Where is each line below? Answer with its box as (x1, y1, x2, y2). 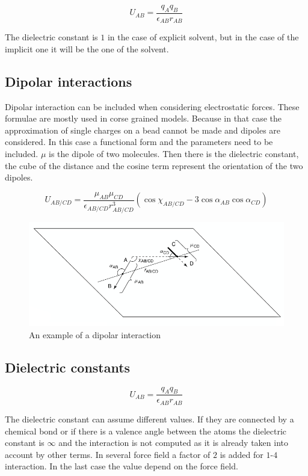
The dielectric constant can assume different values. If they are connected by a (5, 412, 294, 425)
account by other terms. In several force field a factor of (5, 448, 211, 460)
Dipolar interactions (5, 72, 132, 90)
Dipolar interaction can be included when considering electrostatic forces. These (5, 100, 300, 113)
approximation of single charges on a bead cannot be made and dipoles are (5, 123, 281, 136)
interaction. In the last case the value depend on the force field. (5, 460, 238, 472)
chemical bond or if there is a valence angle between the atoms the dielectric (5, 424, 287, 437)
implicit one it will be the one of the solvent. (5, 42, 169, 55)
